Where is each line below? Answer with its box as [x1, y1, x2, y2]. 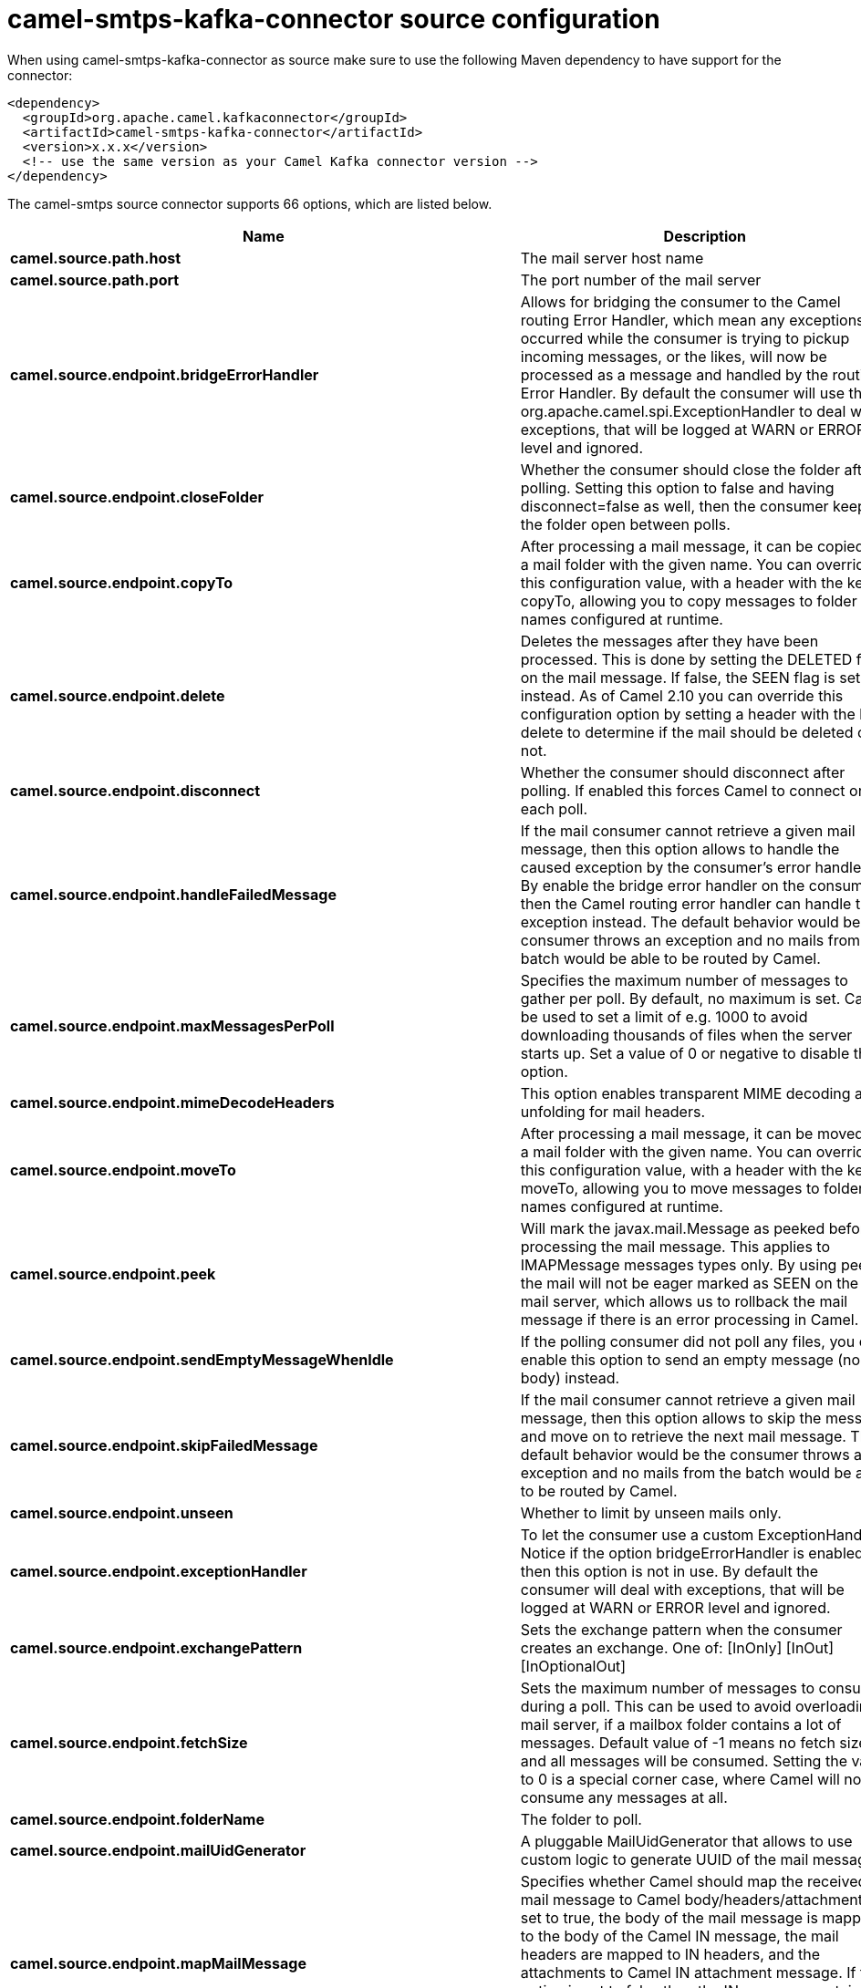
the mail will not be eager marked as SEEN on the [520, 1273, 859, 1292]
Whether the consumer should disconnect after [520, 762, 845, 782]
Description [663, 226, 747, 245]
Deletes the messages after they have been [520, 631, 819, 650]
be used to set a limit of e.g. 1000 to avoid [520, 1007, 808, 1026]
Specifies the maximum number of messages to [520, 970, 848, 989]
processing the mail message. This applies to [520, 1237, 831, 1256]
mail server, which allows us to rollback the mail [520, 1291, 848, 1310]
